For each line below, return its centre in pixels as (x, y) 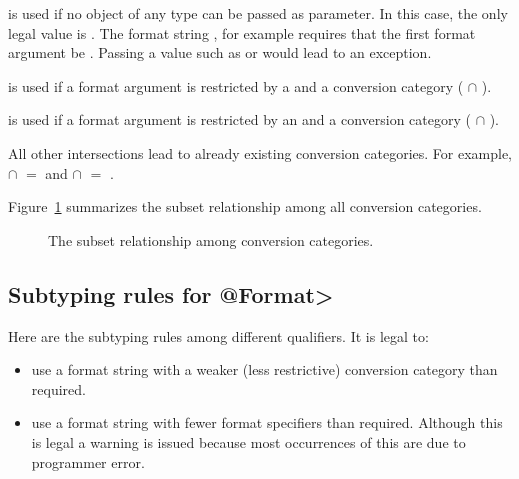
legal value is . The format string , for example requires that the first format (242, 32)
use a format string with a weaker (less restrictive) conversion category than (264, 369)
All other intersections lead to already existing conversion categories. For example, (260, 152)
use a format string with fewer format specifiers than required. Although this (267, 422)
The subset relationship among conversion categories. (211, 239)
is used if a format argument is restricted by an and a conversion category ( (239, 119)
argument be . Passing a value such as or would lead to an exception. (220, 52)
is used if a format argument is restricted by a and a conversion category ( (236, 85)
